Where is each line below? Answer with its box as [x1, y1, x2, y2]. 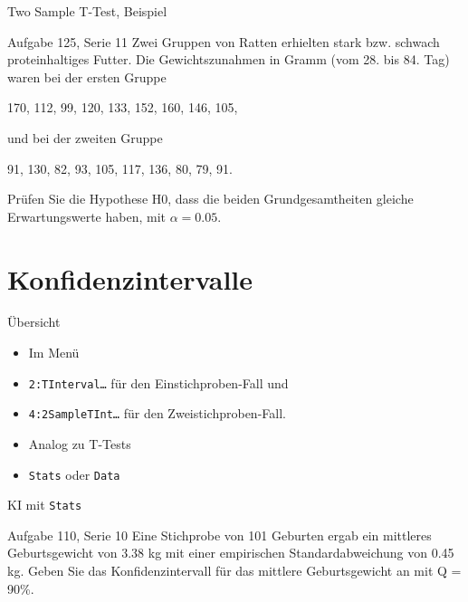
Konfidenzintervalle [7, 260, 253, 297]
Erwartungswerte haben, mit [7, 206, 167, 225]
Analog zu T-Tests [28, 434, 131, 453]
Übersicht [7, 312, 61, 331]
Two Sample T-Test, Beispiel [7, 2, 167, 20]
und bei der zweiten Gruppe [7, 128, 163, 147]
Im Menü [28, 343, 80, 362]
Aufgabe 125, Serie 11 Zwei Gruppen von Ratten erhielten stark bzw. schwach [7, 32, 440, 51]
